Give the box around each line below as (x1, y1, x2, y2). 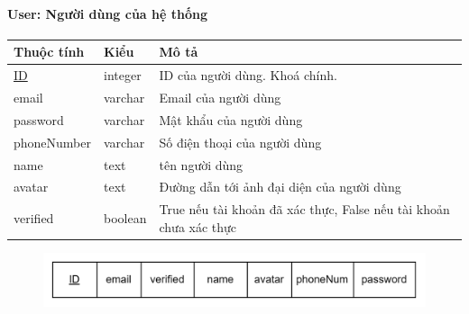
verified (14, 209, 54, 227)
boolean (104, 209, 147, 227)
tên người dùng (159, 155, 244, 174)
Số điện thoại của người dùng (159, 132, 322, 151)
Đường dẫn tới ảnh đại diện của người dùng (159, 177, 401, 196)
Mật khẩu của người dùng (159, 110, 303, 129)
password (14, 110, 64, 129)
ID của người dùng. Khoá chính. (159, 66, 337, 85)
